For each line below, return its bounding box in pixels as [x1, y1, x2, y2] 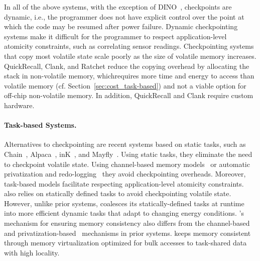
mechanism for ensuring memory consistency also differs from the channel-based [4, 218, 250, 228]
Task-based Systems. [4, 120, 77, 130]
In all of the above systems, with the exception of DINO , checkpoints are [4, 2, 232, 12]
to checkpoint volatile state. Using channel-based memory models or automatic [4, 158, 250, 169]
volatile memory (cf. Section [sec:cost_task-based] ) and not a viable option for [4, 80, 246, 91]
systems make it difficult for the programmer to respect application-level [4, 31, 227, 41]
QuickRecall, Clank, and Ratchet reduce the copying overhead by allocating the [4, 60, 249, 71]
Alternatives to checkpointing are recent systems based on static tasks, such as [4, 139, 246, 149]
